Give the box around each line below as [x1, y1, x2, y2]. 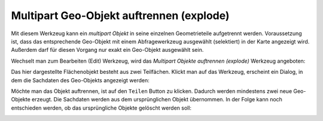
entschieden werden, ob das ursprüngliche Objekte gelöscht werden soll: [11, 104, 191, 111]
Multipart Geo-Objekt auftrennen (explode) [11, 9, 230, 22]
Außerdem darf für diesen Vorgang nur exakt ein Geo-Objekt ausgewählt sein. [11, 46, 204, 54]
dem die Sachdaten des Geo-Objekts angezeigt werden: [11, 76, 150, 83]
